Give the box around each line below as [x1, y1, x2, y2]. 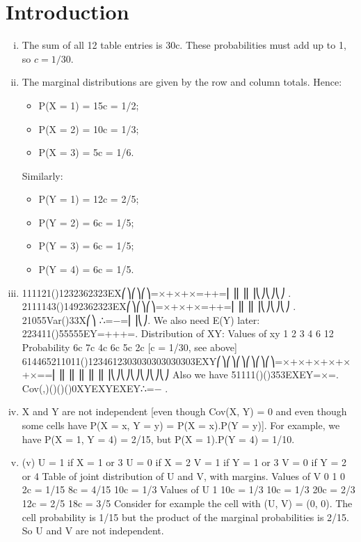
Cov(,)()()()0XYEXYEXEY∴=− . [22, 380, 168, 395]
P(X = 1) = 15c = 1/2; [38, 98, 139, 112]
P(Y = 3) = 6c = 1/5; [38, 238, 134, 253]
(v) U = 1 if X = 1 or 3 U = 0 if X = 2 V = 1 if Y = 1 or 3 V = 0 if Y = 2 [22, 455, 347, 470]
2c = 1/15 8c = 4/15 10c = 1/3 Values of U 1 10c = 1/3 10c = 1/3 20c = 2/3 [22, 482, 355, 497]
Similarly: [22, 168, 63, 183]
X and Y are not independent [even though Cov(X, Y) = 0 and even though [22, 404, 347, 419]
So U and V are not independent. [22, 523, 164, 538]
